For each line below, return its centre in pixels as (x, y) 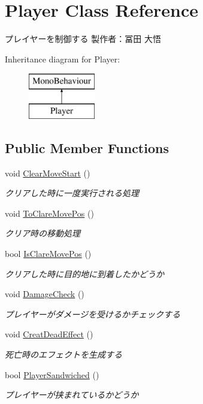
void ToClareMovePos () (49, 213)
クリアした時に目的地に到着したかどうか (84, 273)
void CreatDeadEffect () (49, 334)
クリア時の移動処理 (43, 233)
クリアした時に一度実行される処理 (72, 193)
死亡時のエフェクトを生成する (63, 354)
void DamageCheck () (45, 294)
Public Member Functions (87, 147)
